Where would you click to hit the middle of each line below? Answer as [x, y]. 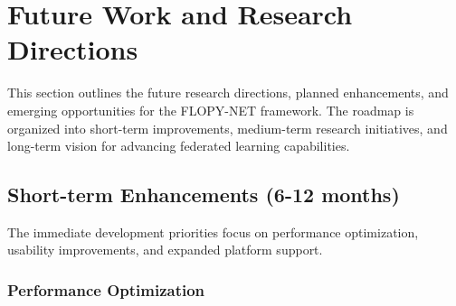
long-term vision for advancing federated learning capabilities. [179, 146]
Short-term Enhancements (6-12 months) [204, 195]
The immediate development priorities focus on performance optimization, [213, 232]
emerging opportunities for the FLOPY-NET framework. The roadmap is [211, 110]
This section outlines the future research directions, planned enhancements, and [228, 93]
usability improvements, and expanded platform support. [165, 250]
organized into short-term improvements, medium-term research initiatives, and [228, 128]
